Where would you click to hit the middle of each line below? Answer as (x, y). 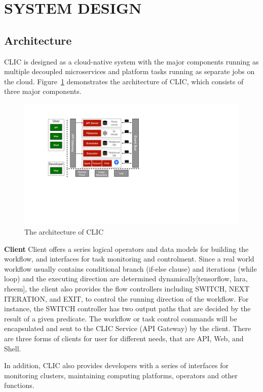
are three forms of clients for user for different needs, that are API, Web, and (124, 338)
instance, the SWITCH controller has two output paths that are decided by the (127, 308)
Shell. (13, 348)
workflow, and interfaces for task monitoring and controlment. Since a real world (129, 259)
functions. (19, 385)
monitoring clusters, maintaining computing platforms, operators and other (121, 375)
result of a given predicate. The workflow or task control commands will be (121, 318)
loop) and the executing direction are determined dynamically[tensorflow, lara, (126, 279)
